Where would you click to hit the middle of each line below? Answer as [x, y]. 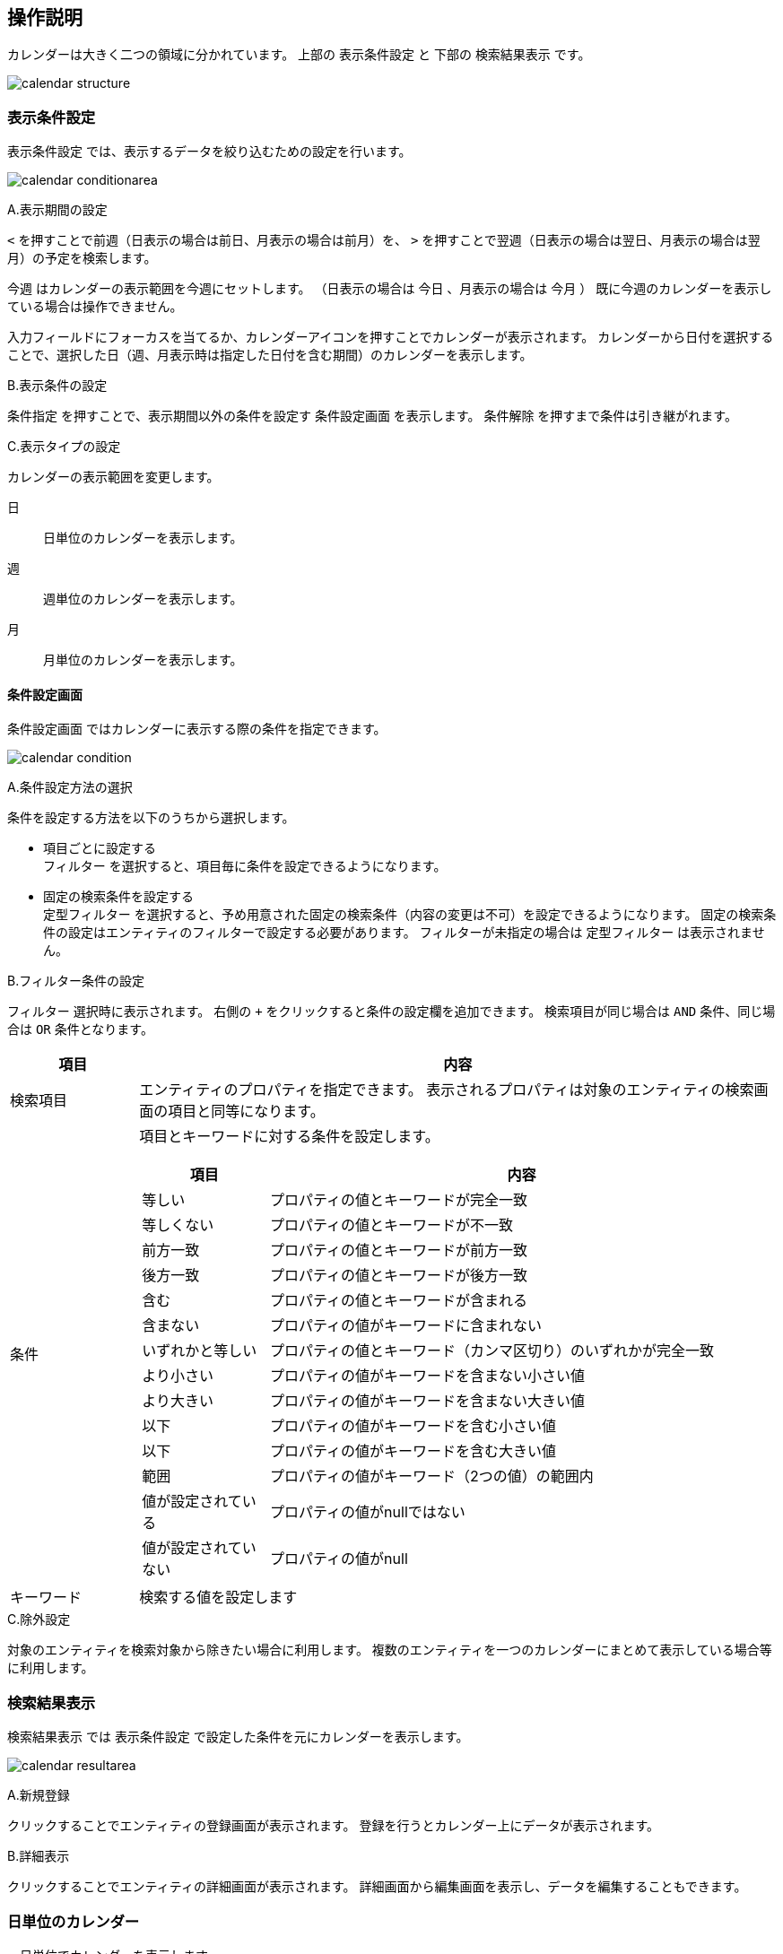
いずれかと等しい [200, 1351]
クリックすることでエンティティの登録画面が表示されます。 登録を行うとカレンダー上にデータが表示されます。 [334, 1826]
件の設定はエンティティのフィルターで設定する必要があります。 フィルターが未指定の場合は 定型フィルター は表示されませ [404, 933]
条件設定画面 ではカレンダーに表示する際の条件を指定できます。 [197, 729]
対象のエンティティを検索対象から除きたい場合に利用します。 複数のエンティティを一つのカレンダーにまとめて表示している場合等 [390, 1650]
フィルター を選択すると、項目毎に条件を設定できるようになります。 [245, 866]
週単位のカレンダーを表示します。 [143, 599]
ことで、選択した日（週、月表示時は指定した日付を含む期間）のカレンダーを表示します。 [270, 355]
